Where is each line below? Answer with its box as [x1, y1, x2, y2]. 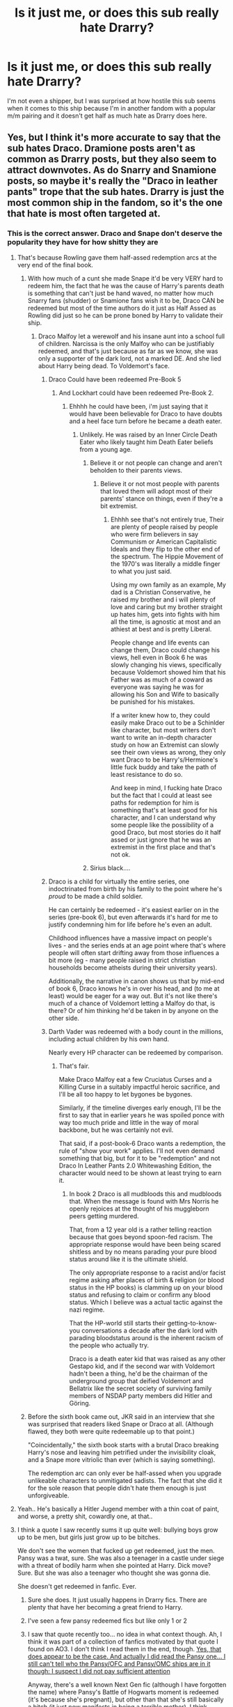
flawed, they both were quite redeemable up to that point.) [27, 1427, 195, 1435]
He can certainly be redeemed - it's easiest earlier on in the [48, 905, 219, 913]
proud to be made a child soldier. [48, 892, 143, 900]
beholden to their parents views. [90, 466, 183, 474]
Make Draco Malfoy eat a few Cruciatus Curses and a [58, 1075, 212, 1083]
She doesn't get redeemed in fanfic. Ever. [17, 1582, 137, 1590]
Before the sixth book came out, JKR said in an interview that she [27, 1412, 215, 1421]
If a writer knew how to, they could [110, 711, 210, 719]
